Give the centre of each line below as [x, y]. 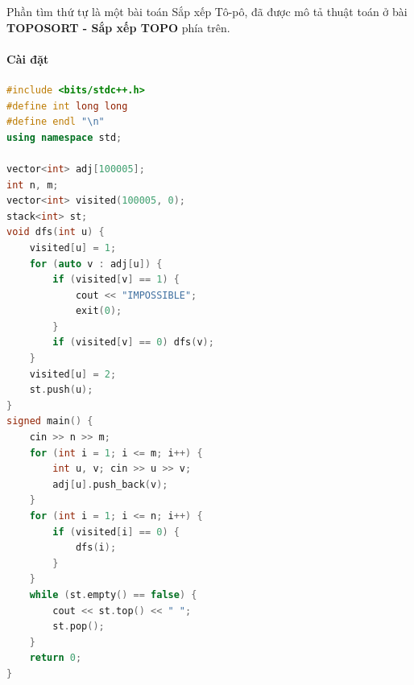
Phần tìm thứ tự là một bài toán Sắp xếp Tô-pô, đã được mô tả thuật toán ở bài [207, 11]
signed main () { [50, 421]
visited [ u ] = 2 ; [73, 374]
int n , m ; [33, 185]
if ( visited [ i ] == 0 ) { [116, 532]
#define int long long [67, 106]
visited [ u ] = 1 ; [73, 248]
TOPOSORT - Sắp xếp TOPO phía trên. [118, 27]
